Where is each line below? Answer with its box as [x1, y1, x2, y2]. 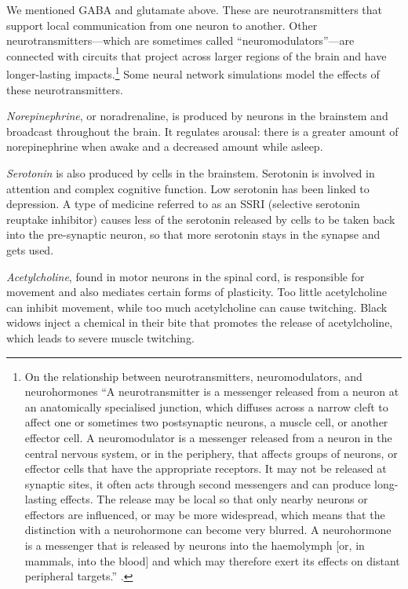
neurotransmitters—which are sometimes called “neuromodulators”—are [6, 32, 355, 49]
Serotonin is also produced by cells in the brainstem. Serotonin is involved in [6, 165, 375, 181]
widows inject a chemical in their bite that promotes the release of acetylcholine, [6, 314, 393, 331]
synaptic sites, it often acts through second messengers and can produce [24, 475, 371, 492]
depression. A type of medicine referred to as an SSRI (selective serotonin [6, 196, 360, 212]
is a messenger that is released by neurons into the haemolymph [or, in [24, 537, 365, 554]
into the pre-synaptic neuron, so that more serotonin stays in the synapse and [6, 226, 381, 243]
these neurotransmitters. [6, 81, 123, 97]
